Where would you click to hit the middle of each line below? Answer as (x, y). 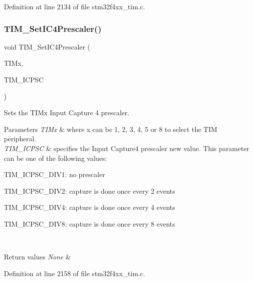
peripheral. (20, 139)
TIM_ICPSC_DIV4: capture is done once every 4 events (90, 207)
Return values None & (37, 257)
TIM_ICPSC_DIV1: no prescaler (55, 174)
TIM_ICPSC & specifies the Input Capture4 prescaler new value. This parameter (127, 148)
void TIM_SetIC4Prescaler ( (47, 46)
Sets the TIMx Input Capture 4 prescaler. (67, 113)
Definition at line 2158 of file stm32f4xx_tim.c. (75, 273)
